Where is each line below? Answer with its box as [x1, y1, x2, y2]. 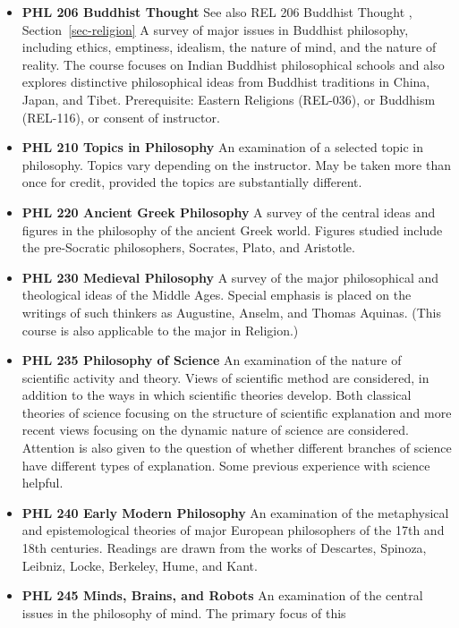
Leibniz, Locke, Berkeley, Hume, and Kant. [21, 556, 258, 574]
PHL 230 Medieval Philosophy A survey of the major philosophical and [21, 267, 439, 286]
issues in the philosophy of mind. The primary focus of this [21, 603, 346, 622]
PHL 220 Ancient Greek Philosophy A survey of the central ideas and [21, 202, 436, 221]
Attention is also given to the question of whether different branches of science [21, 438, 452, 457]
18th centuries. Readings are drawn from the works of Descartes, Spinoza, [21, 539, 427, 557]
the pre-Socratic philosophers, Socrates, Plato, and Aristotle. [21, 238, 355, 257]
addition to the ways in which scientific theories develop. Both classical [21, 386, 412, 404]
